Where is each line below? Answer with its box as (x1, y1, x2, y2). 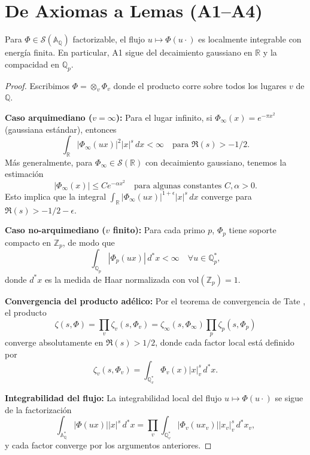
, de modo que (62, 236, 115, 248)
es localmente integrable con (198, 33, 302, 45)
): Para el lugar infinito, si (116, 111, 212, 123)
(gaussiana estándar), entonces (5, 123, 117, 135)
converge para (201, 190, 252, 202)
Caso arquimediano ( (5, 111, 93, 123)
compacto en (5, 236, 51, 248)
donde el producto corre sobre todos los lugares (113, 79, 287, 91)
